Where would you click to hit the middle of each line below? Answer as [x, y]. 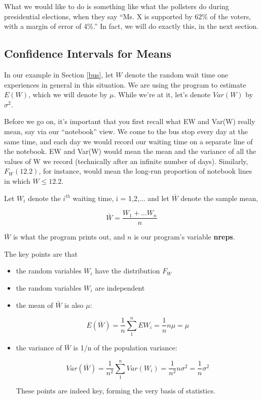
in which [17, 181]
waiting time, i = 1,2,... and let [121, 198]
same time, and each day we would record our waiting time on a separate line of [128, 141]
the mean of [34, 305]
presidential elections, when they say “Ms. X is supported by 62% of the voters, [128, 16]
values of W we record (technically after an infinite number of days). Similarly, [126, 161]
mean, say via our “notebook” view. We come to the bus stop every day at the [126, 131]
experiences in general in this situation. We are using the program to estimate [125, 84]
